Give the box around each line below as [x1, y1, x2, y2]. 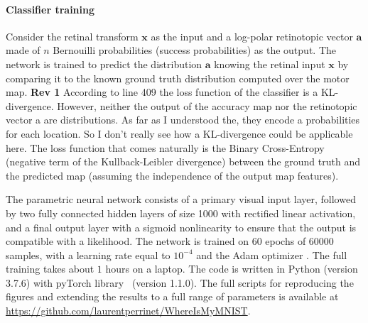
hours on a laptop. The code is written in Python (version [105, 261, 358, 276]
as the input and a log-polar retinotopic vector [151, 28, 353, 43]
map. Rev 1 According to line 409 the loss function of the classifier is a [6, 84, 318, 99]
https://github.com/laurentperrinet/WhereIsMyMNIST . [6, 303, 251, 318]
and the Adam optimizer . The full [196, 247, 347, 262]
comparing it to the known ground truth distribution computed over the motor [6, 70, 350, 85]
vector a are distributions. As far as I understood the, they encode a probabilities [6, 112, 360, 127]
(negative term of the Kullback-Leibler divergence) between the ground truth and [6, 154, 360, 169]
